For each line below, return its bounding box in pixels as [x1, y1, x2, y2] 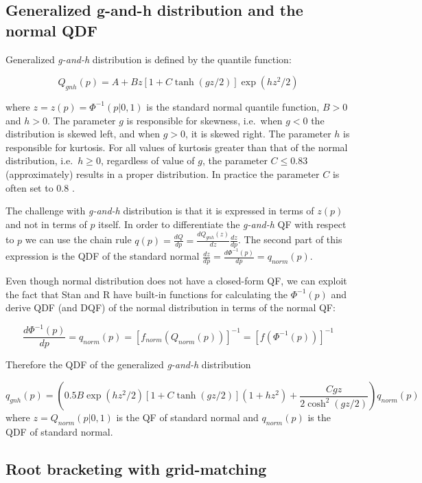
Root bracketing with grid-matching [5, 458, 267, 479]
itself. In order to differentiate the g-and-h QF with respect [98, 216, 347, 231]
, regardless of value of [100, 153, 195, 168]
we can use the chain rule [25, 232, 132, 247]
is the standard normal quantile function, [146, 99, 320, 113]
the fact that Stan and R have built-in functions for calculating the [5, 287, 288, 301]
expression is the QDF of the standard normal [5, 249, 200, 263]
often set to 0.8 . [5, 180, 75, 194]
